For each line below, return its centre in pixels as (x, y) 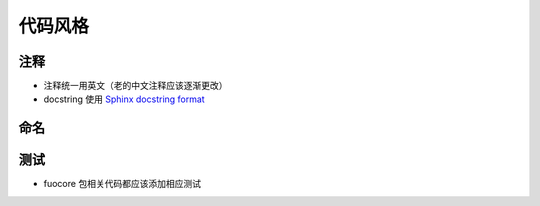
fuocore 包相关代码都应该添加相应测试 (122, 184)
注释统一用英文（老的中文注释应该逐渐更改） (135, 86)
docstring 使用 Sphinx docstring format (124, 99)
